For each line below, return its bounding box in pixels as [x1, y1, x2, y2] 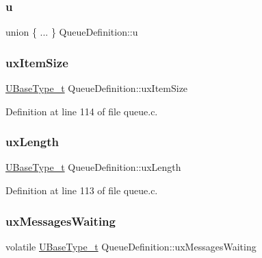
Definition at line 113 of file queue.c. [5, 183, 158, 198]
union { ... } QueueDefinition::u [5, 25, 138, 39]
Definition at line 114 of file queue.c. [5, 104, 158, 118]
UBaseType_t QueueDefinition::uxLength [5, 160, 181, 174]
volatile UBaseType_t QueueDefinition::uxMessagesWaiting [5, 239, 257, 253]
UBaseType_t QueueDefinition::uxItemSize [5, 81, 188, 95]
